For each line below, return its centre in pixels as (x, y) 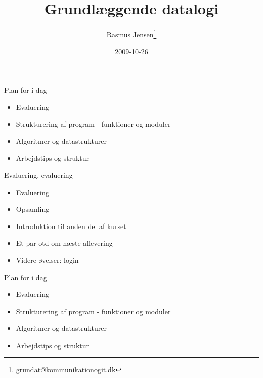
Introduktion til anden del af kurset (71, 226)
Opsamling (33, 209)
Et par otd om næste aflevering (64, 243)
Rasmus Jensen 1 (131, 34)
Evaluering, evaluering (38, 175)
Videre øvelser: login (47, 260)
